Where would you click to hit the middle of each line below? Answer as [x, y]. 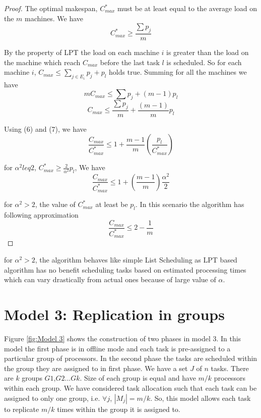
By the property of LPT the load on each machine [82, 52]
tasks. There [230, 368]
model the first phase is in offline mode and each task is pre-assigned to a [117, 348]
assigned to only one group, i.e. [52, 398]
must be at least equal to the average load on [187, 8]
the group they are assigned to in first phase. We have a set [96, 368]
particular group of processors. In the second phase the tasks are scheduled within [131, 358]
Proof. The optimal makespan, [51, 8]
